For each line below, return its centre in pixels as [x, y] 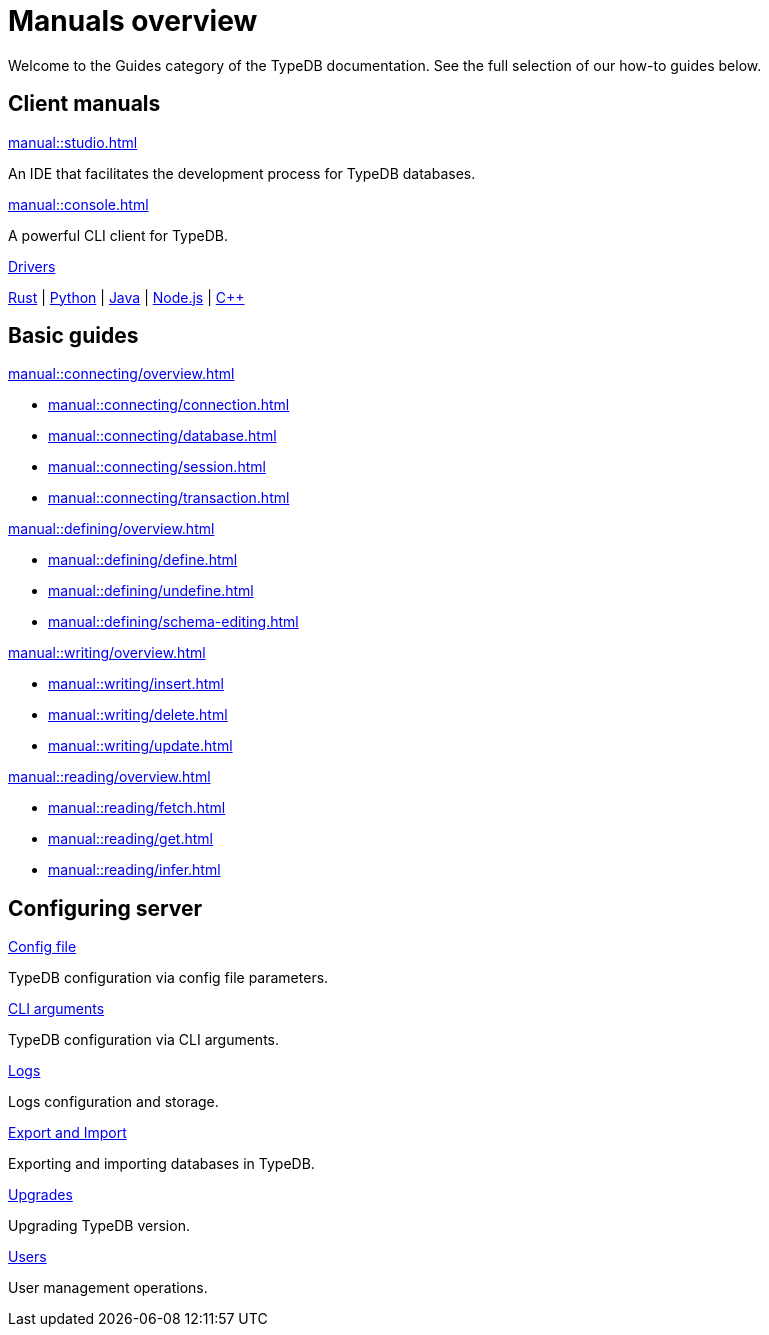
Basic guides [73, 336]
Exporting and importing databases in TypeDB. [161, 1164]
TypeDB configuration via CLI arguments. [143, 1040]
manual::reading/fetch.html [137, 808]
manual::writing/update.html [140, 746]
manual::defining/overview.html [111, 529]
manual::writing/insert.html [136, 684]
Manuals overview [133, 21]
